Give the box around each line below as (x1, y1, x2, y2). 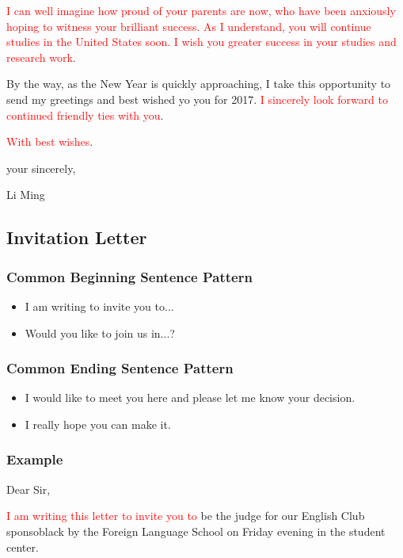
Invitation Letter (6, 225, 147, 250)
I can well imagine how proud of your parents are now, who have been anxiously (6, 2, 396, 18)
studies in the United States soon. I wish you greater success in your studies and (6, 33, 397, 50)
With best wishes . (6, 133, 93, 150)
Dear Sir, (6, 480, 51, 497)
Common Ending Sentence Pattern (6, 358, 234, 378)
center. (6, 538, 39, 555)
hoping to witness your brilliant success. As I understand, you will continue (6, 17, 371, 34)
